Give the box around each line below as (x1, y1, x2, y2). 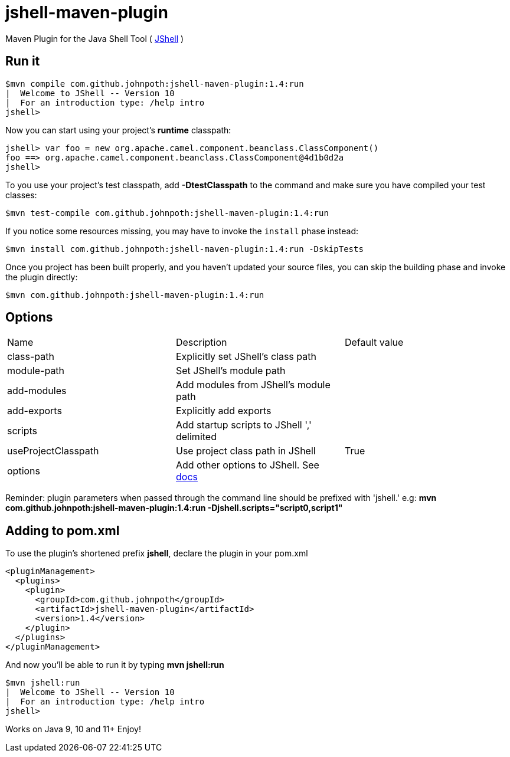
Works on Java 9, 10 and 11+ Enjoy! (5, 724, 141, 735)
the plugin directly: (5, 271, 78, 282)
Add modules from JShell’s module (175, 379, 331, 391)
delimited (175, 431, 217, 443)
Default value (344, 336, 404, 349)
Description (175, 336, 227, 349)
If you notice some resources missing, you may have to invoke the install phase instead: (5, 225, 359, 236)
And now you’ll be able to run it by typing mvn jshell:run (5, 660, 224, 670)
